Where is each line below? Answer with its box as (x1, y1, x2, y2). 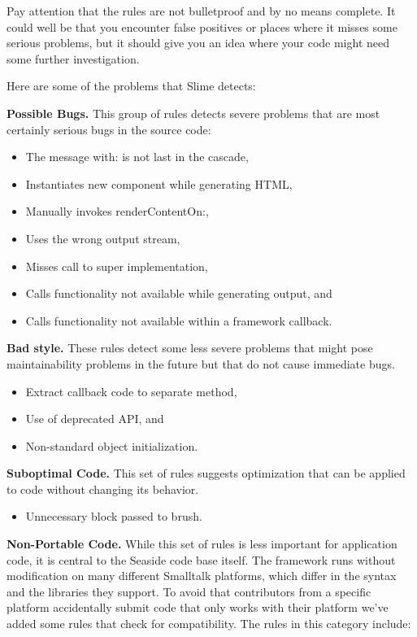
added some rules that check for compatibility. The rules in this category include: (7, 615, 411, 632)
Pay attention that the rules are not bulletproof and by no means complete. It (7, 2, 396, 19)
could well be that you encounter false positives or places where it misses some (7, 18, 397, 35)
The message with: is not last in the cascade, (25, 148, 249, 165)
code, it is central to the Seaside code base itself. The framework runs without (7, 551, 396, 568)
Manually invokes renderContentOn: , (25, 203, 209, 220)
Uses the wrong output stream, (25, 229, 180, 247)
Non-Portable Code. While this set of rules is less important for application (7, 535, 397, 552)
